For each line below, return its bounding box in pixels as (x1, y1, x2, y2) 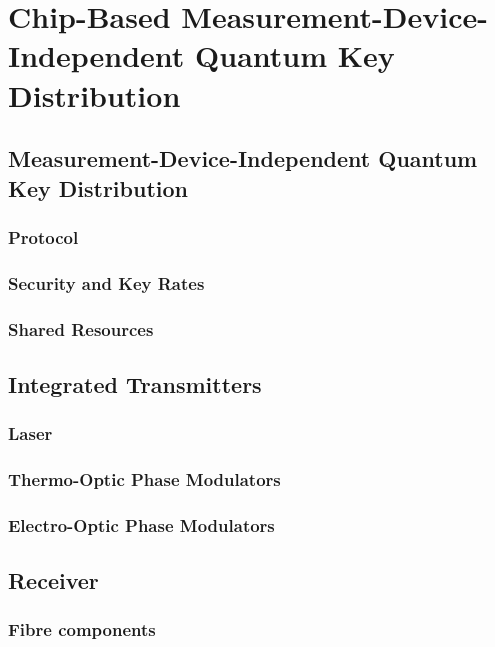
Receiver (8, 565, 99, 596)
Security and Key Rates (8, 270, 205, 295)
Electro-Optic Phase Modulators (8, 512, 275, 537)
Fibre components (8, 617, 156, 642)
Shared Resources (8, 316, 154, 341)
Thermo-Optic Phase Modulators (8, 467, 281, 491)
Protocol (8, 224, 79, 249)
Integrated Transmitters (8, 368, 262, 399)
